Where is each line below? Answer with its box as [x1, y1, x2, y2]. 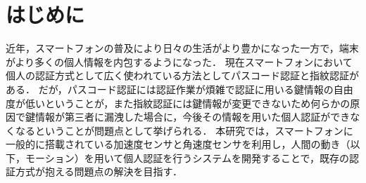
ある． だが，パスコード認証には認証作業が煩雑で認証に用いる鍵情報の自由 [6, 81, 353, 96]
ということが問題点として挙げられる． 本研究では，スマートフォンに [34, 123, 353, 137]
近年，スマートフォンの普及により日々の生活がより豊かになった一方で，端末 [6, 41, 359, 55]
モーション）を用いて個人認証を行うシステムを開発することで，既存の [25, 150, 349, 165]
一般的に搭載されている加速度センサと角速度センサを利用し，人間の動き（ [6, 137, 351, 151]
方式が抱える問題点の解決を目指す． [15, 164, 183, 179]
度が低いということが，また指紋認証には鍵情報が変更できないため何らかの [6, 95, 351, 110]
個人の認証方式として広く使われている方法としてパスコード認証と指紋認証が [6, 68, 360, 83]
